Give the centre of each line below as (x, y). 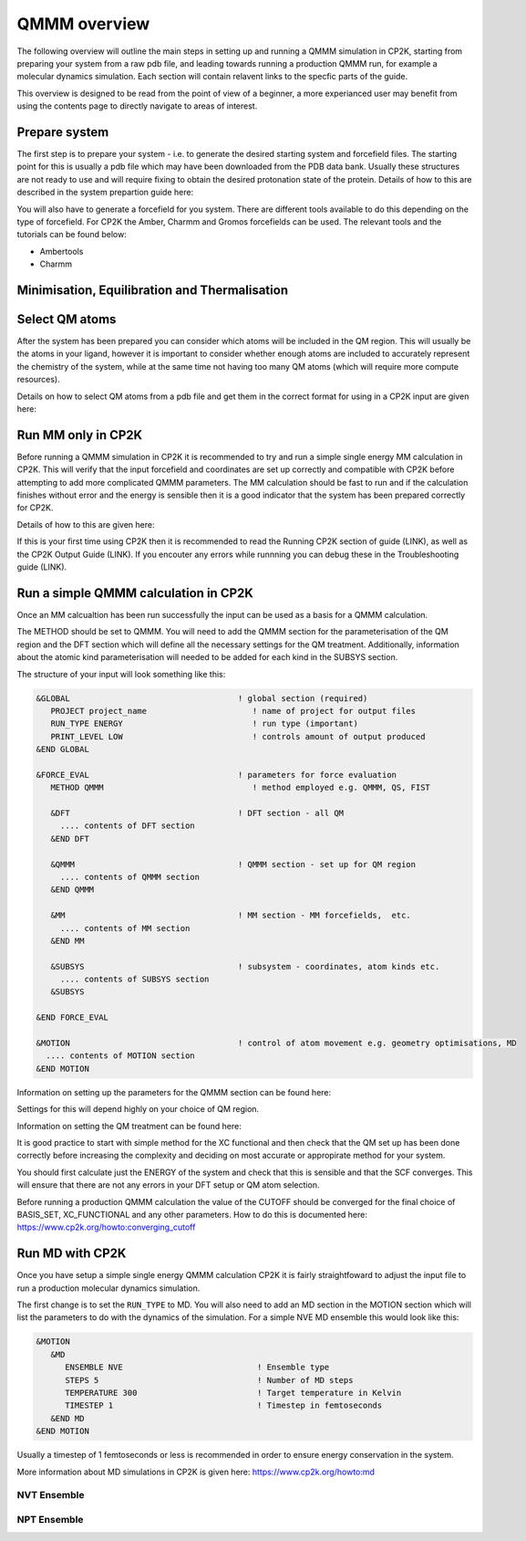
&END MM (67, 941)
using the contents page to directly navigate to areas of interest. (137, 106)
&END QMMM (72, 890)
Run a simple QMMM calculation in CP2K (135, 593)
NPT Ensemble (50, 1519)
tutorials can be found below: (72, 235)
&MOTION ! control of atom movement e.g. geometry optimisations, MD (276, 1043)
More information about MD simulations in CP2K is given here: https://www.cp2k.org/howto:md (196, 1472)
